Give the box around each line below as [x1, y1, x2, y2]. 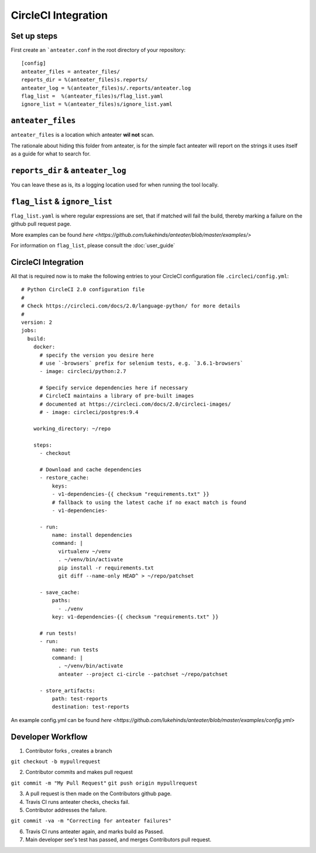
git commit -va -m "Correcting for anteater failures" [11, 817, 172, 824]
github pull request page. [11, 220, 71, 227]
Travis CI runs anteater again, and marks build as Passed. [25, 828, 164, 835]
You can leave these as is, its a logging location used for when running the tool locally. [11, 181, 219, 188]
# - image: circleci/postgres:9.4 [39, 409, 139, 416]
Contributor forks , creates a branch [25, 747, 112, 754]
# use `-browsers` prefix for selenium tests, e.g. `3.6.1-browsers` [39, 360, 243, 367]
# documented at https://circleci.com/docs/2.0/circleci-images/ [39, 400, 231, 407]
